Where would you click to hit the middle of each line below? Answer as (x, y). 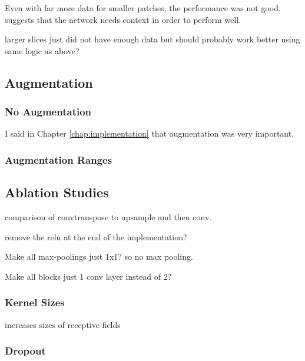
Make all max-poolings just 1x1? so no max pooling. (99, 256)
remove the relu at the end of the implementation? (96, 236)
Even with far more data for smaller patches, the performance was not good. (143, 8)
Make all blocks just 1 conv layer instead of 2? (88, 276)
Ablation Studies (57, 192)
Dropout (25, 351)
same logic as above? (42, 50)
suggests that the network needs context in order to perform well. (123, 19)
